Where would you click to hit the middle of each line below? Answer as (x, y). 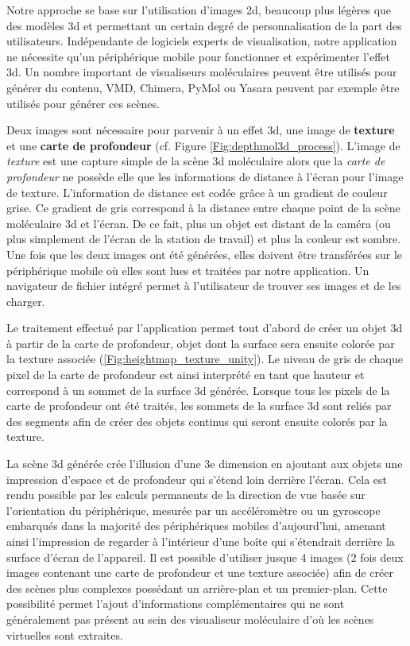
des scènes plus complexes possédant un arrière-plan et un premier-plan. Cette (197, 588)
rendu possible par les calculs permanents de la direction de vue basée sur (186, 495)
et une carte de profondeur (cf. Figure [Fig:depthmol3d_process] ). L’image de (203, 145)
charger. (26, 301)
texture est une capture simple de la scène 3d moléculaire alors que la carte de (196, 161)
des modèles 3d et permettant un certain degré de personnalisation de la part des (204, 25)
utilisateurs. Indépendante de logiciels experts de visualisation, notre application (202, 41)
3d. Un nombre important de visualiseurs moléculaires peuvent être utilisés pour (202, 72)
